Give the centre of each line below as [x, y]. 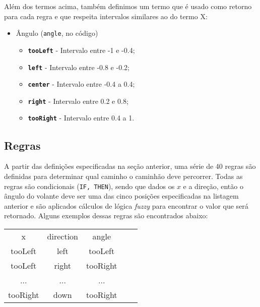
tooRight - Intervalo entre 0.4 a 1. [81, 118]
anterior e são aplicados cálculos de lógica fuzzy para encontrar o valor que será [126, 205]
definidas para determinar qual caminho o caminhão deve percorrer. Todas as [123, 176]
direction [62, 236]
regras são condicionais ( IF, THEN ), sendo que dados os [89, 186]
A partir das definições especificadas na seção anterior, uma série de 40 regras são [130, 166]
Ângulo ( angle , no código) [57, 33]
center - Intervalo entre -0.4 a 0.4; [81, 84]
